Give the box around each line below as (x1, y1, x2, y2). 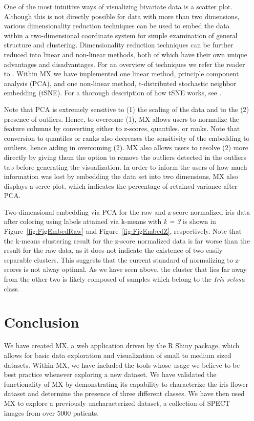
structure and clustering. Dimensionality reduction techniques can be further (4, 40, 233, 50)
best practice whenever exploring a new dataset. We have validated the (4, 369, 217, 379)
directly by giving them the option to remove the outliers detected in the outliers (4, 152, 247, 162)
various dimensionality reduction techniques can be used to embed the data (4, 21, 230, 31)
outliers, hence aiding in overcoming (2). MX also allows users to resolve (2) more (4, 142, 248, 153)
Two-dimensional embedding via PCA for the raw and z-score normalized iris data (4, 206, 250, 217)
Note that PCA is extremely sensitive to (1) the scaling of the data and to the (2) (4, 104, 249, 114)
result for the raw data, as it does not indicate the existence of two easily (4, 245, 223, 255)
